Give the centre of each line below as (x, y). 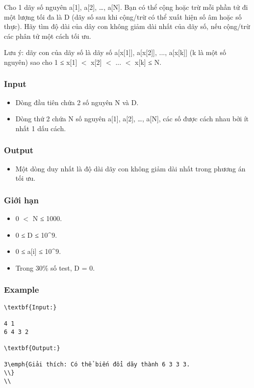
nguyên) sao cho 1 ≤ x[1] (41, 62)
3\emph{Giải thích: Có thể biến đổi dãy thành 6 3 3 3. (97, 365)
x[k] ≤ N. (148, 62)
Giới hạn (21, 200)
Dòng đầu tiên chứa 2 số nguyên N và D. (77, 102)
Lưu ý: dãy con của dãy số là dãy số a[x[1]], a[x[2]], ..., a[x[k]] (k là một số (115, 52)
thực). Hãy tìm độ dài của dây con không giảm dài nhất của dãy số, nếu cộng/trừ (127, 26)
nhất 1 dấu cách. (41, 128)
